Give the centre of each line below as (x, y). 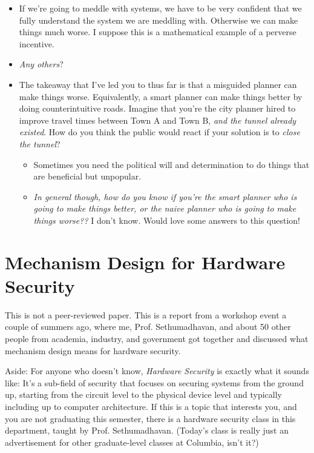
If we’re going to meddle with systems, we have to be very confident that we (160, 8)
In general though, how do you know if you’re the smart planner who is (165, 196)
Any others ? (41, 64)
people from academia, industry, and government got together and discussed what (157, 338)
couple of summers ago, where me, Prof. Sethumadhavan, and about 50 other (148, 327)
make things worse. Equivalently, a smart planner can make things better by (161, 96)
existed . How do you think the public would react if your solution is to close (159, 132)
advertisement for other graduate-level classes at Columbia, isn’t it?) (132, 442)
